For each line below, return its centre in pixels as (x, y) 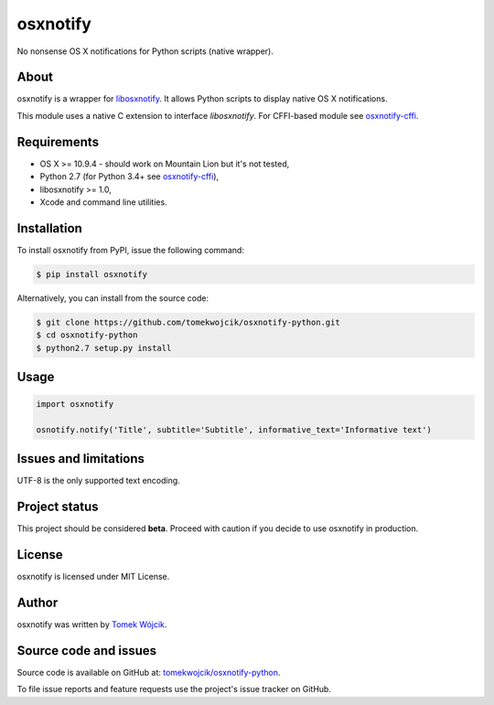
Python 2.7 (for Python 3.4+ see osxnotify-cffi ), (129, 176)
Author (38, 603)
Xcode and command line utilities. (104, 202)
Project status (58, 507)
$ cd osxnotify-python (87, 335)
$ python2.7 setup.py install (104, 348)
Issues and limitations (81, 459)
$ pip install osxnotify (92, 274)
